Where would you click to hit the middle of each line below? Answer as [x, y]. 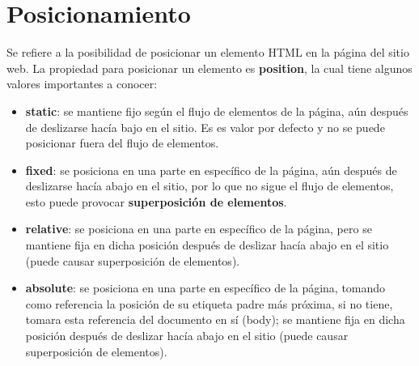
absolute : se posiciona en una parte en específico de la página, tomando [205, 288]
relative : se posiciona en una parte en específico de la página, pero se [199, 229]
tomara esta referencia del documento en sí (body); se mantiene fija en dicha [215, 319]
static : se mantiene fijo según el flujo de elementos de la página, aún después [217, 111]
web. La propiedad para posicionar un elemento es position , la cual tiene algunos [209, 68]
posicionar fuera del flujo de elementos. [122, 143]
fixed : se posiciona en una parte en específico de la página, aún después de [211, 170]
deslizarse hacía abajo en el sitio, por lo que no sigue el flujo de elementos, [209, 186]
